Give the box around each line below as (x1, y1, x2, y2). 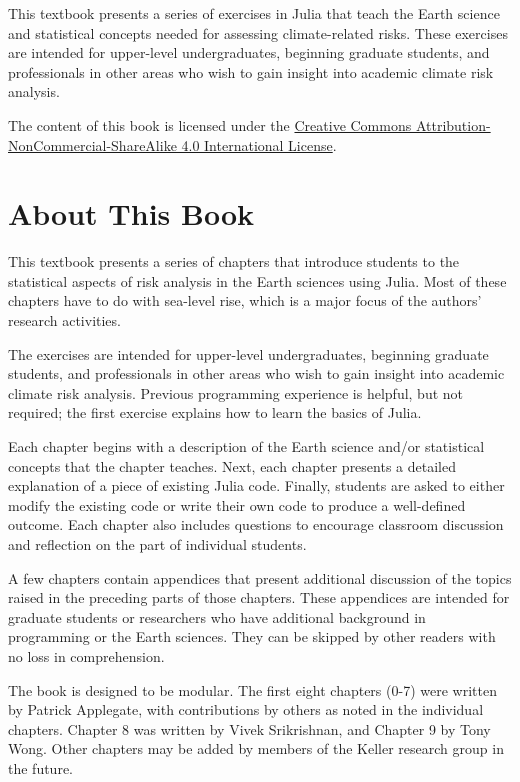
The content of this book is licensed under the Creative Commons (8, 114, 412, 135)
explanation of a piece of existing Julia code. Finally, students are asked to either (8, 475, 505, 496)
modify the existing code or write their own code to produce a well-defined (8, 494, 466, 515)
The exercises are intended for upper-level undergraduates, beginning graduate (8, 343, 489, 364)
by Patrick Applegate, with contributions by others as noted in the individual (8, 699, 484, 720)
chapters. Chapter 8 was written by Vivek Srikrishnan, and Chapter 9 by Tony (8, 718, 491, 739)
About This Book (8, 193, 255, 234)
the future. (8, 757, 74, 778)
